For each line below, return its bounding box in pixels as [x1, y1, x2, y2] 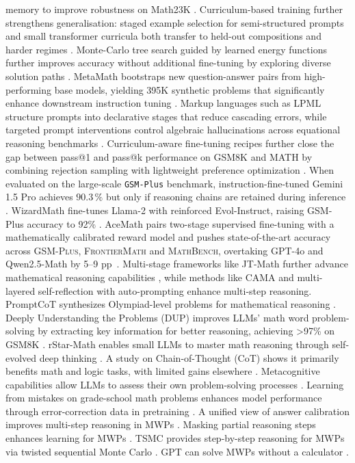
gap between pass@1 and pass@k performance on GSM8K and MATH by [5, 149, 313, 163]
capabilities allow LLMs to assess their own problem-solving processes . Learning [5, 377, 344, 391]
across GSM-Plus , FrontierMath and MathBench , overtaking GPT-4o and [5, 243, 324, 257]
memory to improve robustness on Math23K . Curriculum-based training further [5, 2, 343, 16]
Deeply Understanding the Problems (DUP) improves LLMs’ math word [5, 310, 309, 324]
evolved [5, 350, 37, 365]
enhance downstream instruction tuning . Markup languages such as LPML [5, 96, 321, 110]
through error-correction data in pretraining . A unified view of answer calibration [5, 404, 350, 418]
